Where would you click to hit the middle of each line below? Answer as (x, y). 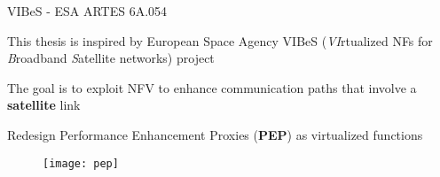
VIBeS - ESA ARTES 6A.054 (87, 11)
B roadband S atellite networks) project (111, 58)
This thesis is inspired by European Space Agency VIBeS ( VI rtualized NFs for (220, 40)
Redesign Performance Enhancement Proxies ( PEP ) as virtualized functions (215, 134)
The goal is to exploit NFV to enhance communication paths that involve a (212, 87)
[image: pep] (81, 163)
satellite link (44, 105)
